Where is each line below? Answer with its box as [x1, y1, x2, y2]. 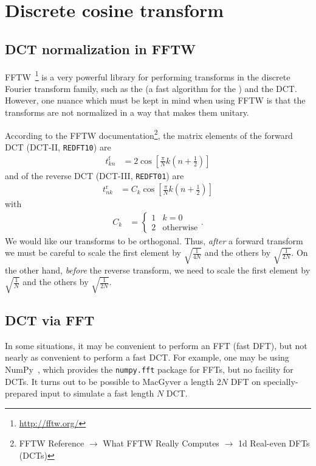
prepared [5, 387, 38, 400]
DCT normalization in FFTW [5, 39, 196, 58]
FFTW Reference [19, 437, 84, 450]
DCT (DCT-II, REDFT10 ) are [5, 140, 111, 153]
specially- [263, 375, 298, 387]
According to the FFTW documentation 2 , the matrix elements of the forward [5, 127, 293, 141]
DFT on [230, 375, 261, 387]
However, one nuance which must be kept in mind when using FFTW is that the [5, 94, 306, 107]
